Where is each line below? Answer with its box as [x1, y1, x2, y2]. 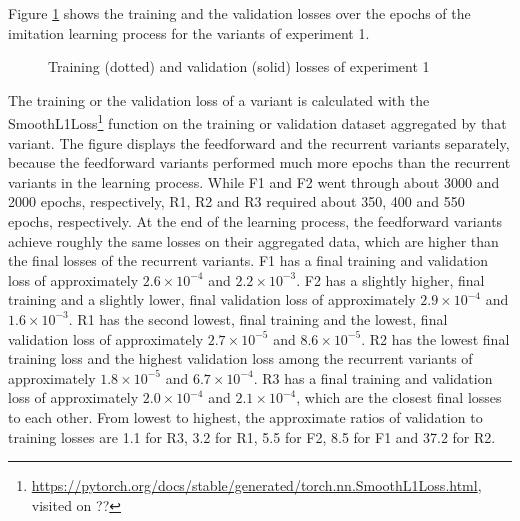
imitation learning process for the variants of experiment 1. [8, 22, 370, 43]
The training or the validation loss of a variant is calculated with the [8, 89, 430, 110]
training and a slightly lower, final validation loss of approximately [8, 289, 416, 310]
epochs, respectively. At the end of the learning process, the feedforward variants [8, 211, 503, 231]
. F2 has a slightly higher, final [296, 269, 485, 290]
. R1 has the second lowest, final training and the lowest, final [68, 308, 448, 329]
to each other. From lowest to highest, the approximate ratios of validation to [8, 406, 483, 427]
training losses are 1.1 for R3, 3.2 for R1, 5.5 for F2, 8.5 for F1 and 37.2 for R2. [8, 426, 496, 447]
